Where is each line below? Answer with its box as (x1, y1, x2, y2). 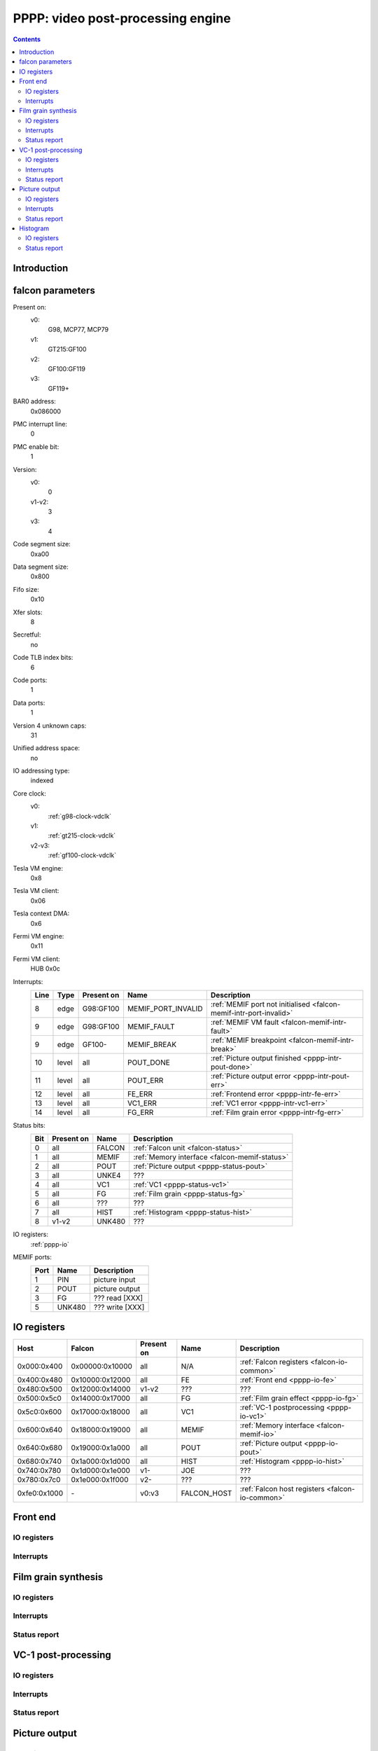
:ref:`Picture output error (210, 1071, 291, 1081)
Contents (13, 35, 41, 43)
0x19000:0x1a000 (71, 1443, 131, 1453)
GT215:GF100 (48, 345, 87, 354)
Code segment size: (13, 540, 71, 548)
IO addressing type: (13, 767, 70, 775)
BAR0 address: (13, 397, 56, 406)
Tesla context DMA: (13, 909, 70, 918)
